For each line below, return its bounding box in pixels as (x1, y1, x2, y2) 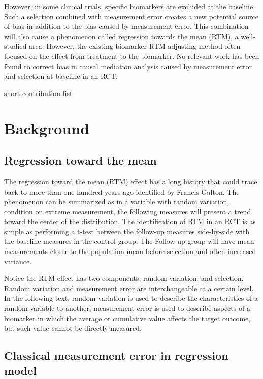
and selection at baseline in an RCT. (4, 71, 118, 81)
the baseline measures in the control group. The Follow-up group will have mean (4, 236, 254, 246)
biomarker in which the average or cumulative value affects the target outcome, (4, 312, 251, 323)
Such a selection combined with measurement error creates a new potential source (4, 11, 258, 21)
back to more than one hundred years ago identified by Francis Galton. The (4, 186, 240, 197)
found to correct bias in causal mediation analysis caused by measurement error (4, 60, 252, 71)
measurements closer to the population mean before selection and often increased (4, 246, 256, 257)
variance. (4, 256, 32, 266)
